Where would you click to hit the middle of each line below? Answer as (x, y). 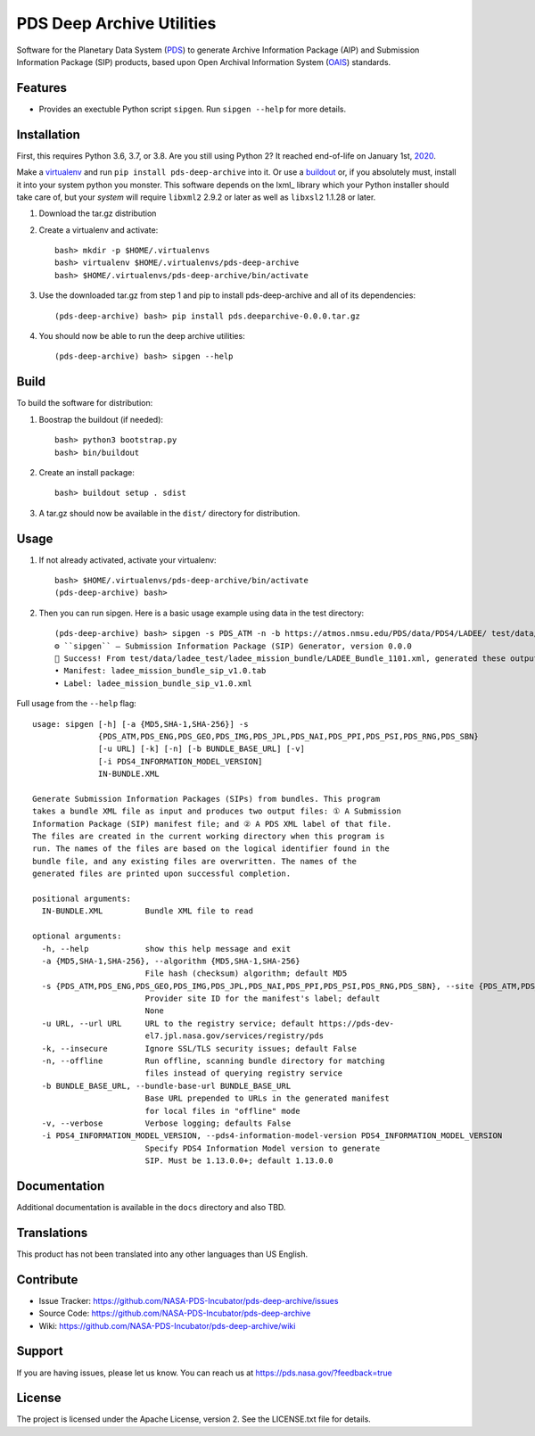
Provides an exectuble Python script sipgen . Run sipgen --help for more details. (193, 109)
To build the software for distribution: (85, 403)
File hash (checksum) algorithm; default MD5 (246, 974)
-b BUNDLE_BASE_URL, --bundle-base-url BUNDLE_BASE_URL (166, 1085)
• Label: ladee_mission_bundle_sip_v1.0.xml (154, 683)
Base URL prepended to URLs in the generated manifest (267, 1098)
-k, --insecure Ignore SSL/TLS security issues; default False (199, 1048)
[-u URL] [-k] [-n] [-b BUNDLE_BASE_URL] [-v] (202, 749)
